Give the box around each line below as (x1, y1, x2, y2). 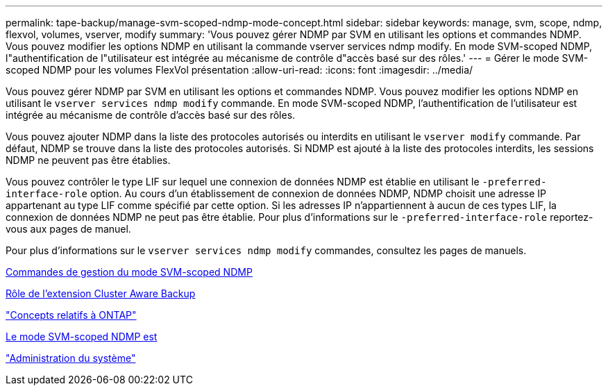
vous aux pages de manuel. (6, 223, 131, 235)
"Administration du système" (6, 352, 136, 364)
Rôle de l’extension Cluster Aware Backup (6, 288, 196, 299)
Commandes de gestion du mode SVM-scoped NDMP (6, 266, 253, 278)
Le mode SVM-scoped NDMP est (6, 331, 158, 342)
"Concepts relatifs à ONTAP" (6, 309, 137, 321)
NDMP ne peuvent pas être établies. (6, 154, 171, 166)
